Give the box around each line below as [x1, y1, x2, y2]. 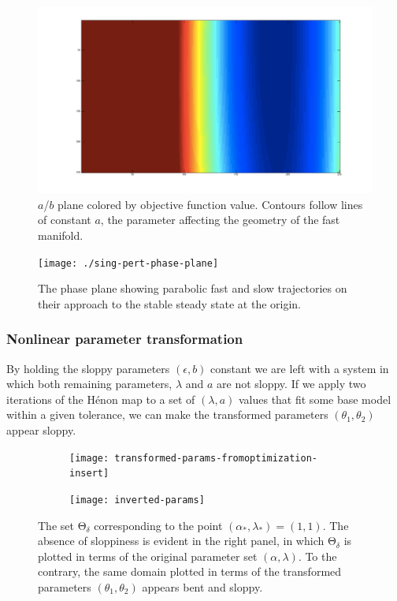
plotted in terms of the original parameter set [38, 547, 258, 564]
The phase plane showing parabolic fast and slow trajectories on [38, 280, 347, 297]
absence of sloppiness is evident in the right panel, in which [38, 532, 325, 549]
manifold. [38, 227, 83, 244]
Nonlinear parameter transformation [6, 329, 243, 349]
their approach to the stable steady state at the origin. [38, 295, 302, 312]
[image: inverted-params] [69, 494, 205, 506]
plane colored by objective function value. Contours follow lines [58, 196, 363, 212]
